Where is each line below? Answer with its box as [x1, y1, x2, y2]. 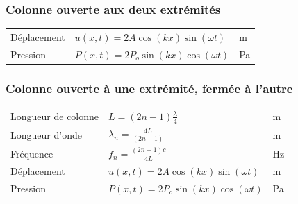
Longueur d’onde [10, 127, 82, 142]
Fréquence [10, 146, 53, 160]
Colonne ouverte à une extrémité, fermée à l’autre [6, 79, 293, 96]
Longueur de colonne [10, 108, 99, 123]
